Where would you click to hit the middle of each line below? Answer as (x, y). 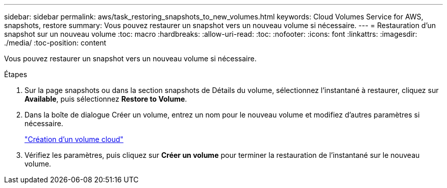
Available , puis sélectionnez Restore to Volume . (106, 99)
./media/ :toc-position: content (55, 43)
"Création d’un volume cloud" (74, 139)
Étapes (16, 74)
